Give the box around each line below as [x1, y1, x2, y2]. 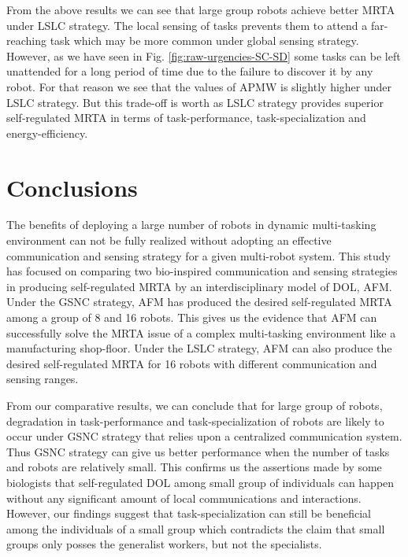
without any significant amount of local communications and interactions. [6, 489, 362, 506]
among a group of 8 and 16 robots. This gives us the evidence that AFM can [6, 309, 377, 326]
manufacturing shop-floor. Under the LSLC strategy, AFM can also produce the [6, 340, 392, 356]
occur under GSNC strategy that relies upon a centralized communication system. [6, 428, 402, 444]
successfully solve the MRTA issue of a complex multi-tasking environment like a [6, 324, 396, 341]
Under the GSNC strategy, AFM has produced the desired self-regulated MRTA [6, 293, 392, 310]
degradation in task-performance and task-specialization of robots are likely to [6, 412, 384, 429]
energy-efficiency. [6, 124, 88, 141]
